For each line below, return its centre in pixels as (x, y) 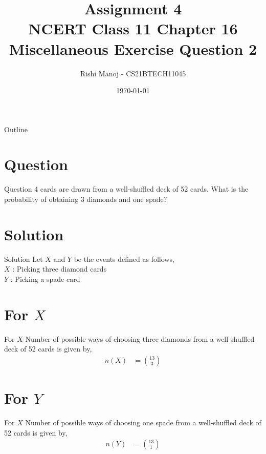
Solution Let (24, 259)
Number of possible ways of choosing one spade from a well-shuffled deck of (143, 422)
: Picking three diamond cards (60, 269)
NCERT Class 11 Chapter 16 (133, 28)
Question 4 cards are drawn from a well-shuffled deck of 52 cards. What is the (126, 189)
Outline (16, 129)
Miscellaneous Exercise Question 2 (133, 48)
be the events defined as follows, (124, 259)
